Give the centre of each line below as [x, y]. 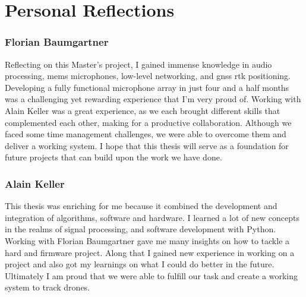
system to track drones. [48, 287]
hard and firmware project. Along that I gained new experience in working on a [150, 252]
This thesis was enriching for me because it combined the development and [141, 206]
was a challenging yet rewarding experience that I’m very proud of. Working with [153, 99]
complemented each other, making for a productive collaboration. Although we [148, 122]
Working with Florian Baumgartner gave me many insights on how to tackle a [147, 240]
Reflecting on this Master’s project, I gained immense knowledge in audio [138, 64]
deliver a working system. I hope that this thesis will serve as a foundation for [147, 145]
